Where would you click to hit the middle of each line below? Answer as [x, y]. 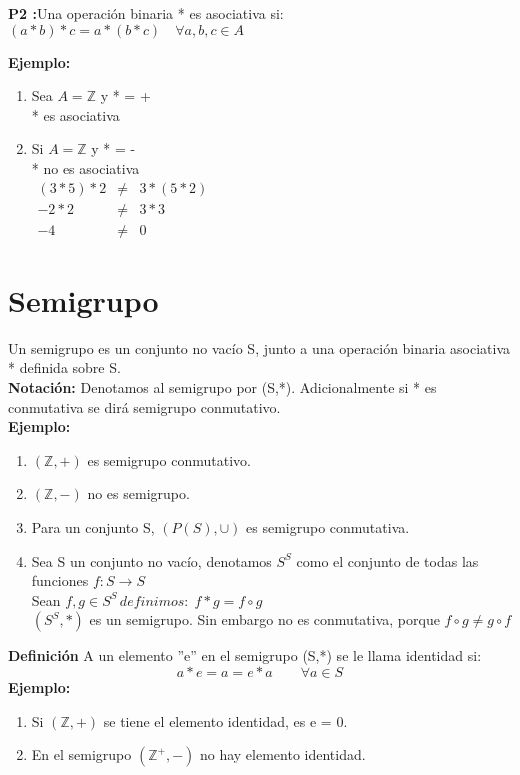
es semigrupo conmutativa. [328, 526]
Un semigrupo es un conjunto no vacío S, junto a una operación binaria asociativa [259, 347]
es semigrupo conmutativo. [169, 459]
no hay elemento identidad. [282, 754]
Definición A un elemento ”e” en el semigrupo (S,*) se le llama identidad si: [245, 655]
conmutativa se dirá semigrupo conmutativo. [144, 406]
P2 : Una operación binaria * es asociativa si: [146, 13]
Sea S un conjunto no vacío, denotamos [151, 560]
